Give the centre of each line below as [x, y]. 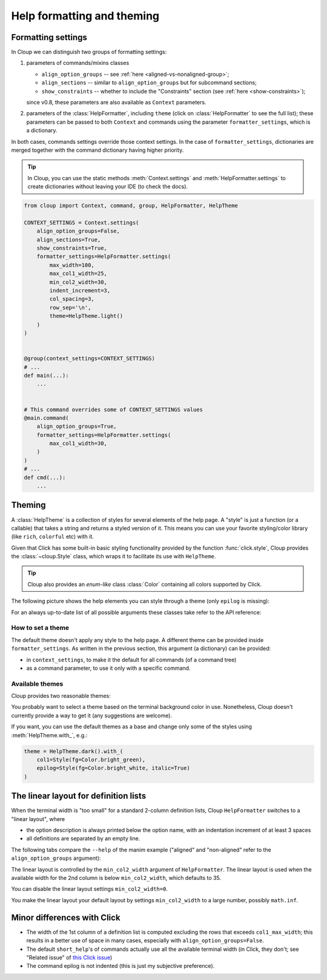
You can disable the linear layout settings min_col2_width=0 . [89, 889]
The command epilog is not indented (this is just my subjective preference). [121, 966]
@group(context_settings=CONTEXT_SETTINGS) [90, 359]
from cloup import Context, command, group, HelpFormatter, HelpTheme [131, 206]
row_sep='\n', [70, 307]
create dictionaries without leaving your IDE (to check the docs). [107, 187]
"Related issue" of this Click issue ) [69, 957]
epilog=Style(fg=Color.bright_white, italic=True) [113, 768]
